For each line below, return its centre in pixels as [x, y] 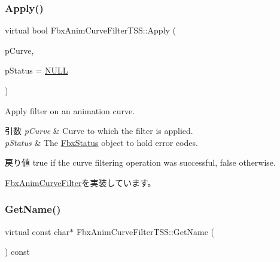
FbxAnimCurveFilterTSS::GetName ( [145, 231]
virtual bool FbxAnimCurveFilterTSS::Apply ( [91, 30]
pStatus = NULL [36, 70]
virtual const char [37, 231]
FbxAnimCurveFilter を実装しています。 [80, 182]
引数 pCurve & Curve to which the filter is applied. [99, 131]
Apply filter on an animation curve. [70, 110]
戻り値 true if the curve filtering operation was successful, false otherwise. [140, 162]
